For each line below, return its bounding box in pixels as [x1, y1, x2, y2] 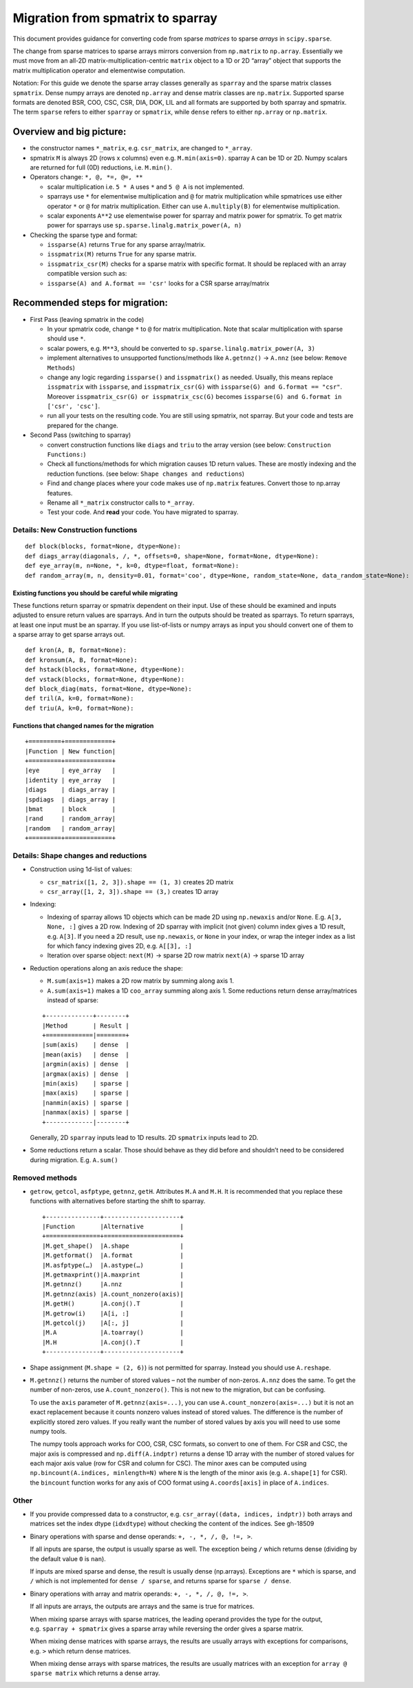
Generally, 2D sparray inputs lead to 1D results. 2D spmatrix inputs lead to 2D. [30, 1134, 259, 1141]
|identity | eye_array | [25, 776, 116, 784]
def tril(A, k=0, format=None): [25, 695, 134, 702]
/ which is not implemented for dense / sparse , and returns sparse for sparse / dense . [30, 1577, 292, 1585]
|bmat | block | [25, 805, 116, 813]
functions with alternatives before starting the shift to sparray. [30, 1197, 206, 1206]
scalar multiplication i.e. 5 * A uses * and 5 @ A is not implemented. [47, 183, 244, 191]
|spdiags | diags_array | [25, 795, 116, 803]
